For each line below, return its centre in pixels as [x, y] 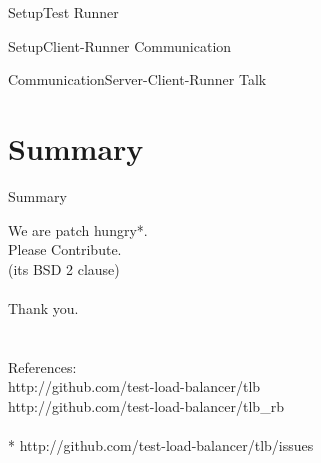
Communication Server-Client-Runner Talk [137, 79]
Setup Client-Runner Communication [120, 45]
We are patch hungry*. [78, 229]
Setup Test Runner [63, 12]
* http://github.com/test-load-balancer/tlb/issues [161, 445]
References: [42, 366]
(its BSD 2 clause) [64, 268]
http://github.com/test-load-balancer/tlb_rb [146, 405]
